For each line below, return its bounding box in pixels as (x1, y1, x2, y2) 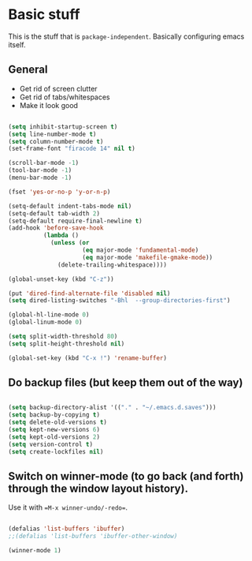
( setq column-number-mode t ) (8, 137, 104, 145)
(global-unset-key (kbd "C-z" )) (8, 275, 114, 283)
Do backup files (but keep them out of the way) (8, 376, 243, 390)
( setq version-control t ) (8, 440, 93, 448)
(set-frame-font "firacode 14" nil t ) (8, 144, 135, 153)
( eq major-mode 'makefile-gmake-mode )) (82, 253, 213, 261)
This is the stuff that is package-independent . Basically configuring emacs (8, 32, 245, 41)
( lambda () (43, 231, 80, 240)
